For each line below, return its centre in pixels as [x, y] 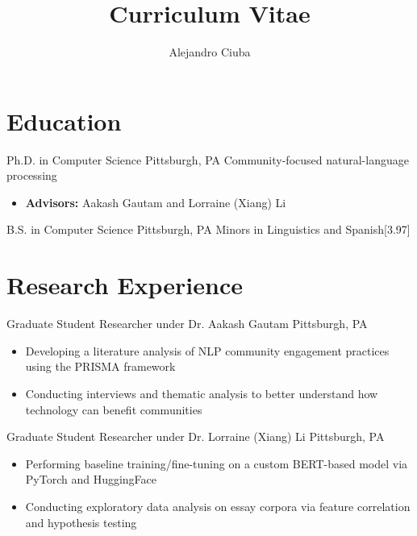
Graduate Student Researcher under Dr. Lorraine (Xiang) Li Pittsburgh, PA [196, 436]
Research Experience [125, 285]
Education [64, 120]
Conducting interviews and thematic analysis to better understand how [202, 393]
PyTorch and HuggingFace [91, 479]
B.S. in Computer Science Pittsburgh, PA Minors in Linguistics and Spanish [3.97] [208, 229]
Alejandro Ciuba [210, 52]
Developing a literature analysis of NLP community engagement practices [207, 350]
